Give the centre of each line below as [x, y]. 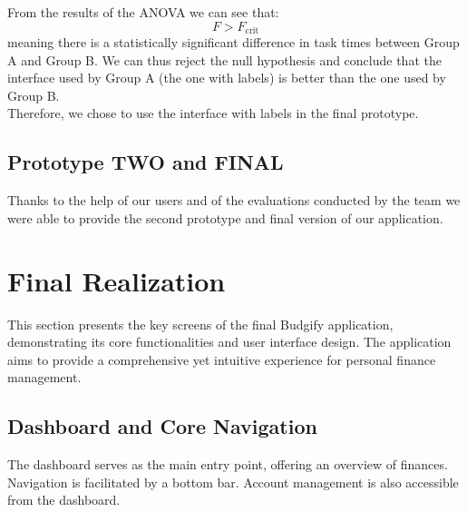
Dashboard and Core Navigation [162, 426]
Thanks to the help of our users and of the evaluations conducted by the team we [234, 200]
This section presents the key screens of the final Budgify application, [200, 324]
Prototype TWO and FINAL [146, 162]
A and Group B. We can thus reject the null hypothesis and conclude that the [224, 59]
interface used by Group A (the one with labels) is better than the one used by [227, 78]
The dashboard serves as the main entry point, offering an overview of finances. [228, 464]
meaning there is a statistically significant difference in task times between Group [233, 42]
